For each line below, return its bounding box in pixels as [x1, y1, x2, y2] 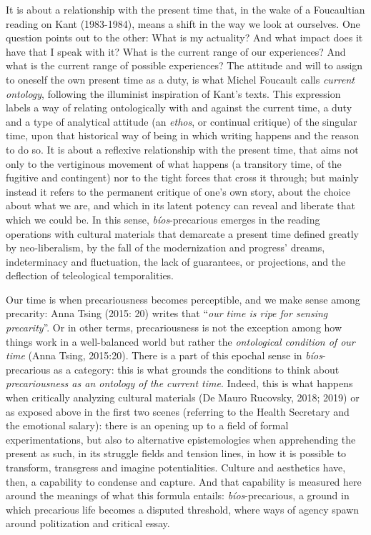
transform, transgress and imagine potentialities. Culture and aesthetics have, [6, 460, 346, 474]
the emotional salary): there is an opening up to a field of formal [6, 418, 289, 433]
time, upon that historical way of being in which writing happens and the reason [6, 128, 360, 143]
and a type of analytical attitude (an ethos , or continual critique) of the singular [6, 114, 357, 129]
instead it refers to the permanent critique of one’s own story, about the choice [6, 184, 350, 199]
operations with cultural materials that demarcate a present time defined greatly [6, 226, 359, 241]
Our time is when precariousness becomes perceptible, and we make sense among [6, 291, 360, 306]
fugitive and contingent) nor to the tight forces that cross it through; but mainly [6, 170, 359, 185]
